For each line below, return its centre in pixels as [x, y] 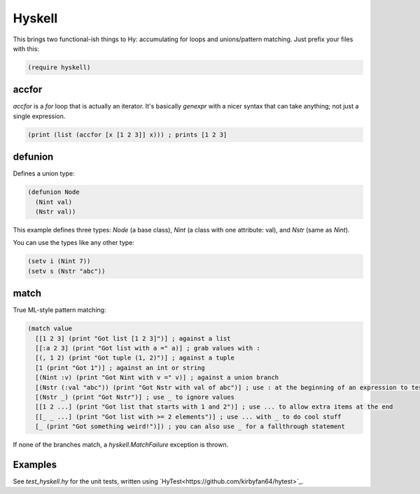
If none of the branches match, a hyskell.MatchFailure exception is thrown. [121, 445]
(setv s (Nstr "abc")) [66, 271]
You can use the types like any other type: [73, 243]
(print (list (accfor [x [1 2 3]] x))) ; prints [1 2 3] [127, 134]
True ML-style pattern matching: [59, 310]
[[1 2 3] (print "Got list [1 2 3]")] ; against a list [133, 338]
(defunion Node [54, 192]
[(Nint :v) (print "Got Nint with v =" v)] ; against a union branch [157, 377]
